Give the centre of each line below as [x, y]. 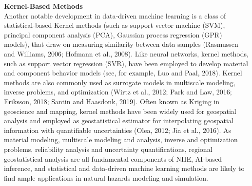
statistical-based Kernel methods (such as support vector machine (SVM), [115, 25]
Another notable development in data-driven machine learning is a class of [115, 15]
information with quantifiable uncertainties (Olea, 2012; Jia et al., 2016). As [117, 130]
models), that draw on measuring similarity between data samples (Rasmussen [121, 44]
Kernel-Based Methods [43, 6]
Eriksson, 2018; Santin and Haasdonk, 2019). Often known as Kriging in [112, 101]
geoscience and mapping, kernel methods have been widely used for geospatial [120, 111]
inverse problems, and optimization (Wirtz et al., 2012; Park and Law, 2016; [118, 92]
